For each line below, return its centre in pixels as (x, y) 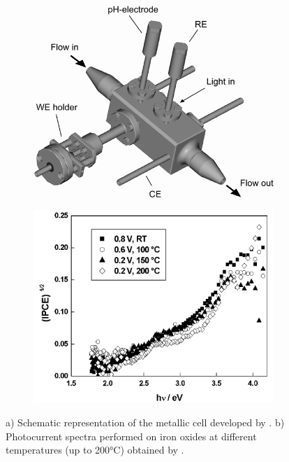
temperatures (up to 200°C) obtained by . (95, 450)
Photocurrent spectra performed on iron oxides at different (131, 436)
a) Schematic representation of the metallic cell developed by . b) (145, 422)
